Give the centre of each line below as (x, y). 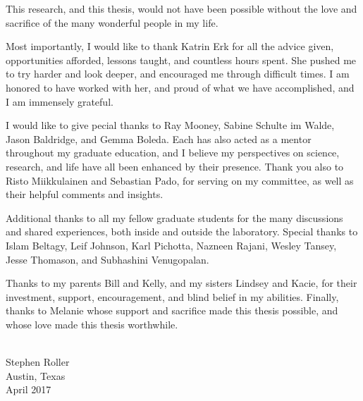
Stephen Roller (38, 362)
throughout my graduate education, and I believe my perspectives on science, (173, 153)
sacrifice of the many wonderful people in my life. (112, 22)
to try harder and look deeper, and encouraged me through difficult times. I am (178, 74)
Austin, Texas (36, 375)
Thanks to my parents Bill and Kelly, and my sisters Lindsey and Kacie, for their (181, 283)
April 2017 (29, 389)
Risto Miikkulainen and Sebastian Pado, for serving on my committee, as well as (180, 180)
